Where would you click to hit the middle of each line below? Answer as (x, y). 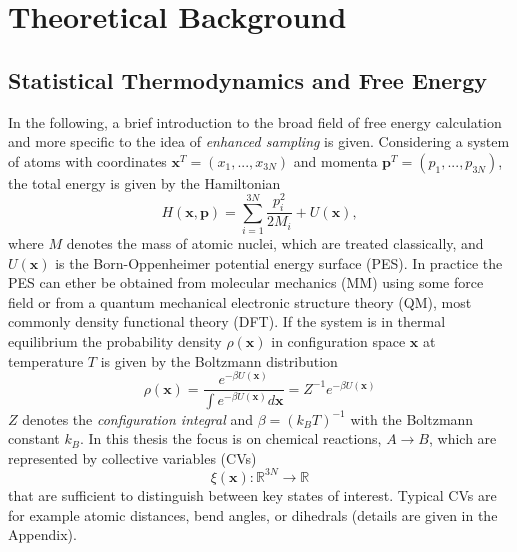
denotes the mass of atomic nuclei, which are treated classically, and (275, 243)
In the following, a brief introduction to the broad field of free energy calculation (255, 121)
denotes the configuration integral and (138, 418)
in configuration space (338, 340)
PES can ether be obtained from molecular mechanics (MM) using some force (246, 282)
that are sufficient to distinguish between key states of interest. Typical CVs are (252, 494)
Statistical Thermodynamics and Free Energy (248, 79)
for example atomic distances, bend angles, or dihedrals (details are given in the (253, 514)
